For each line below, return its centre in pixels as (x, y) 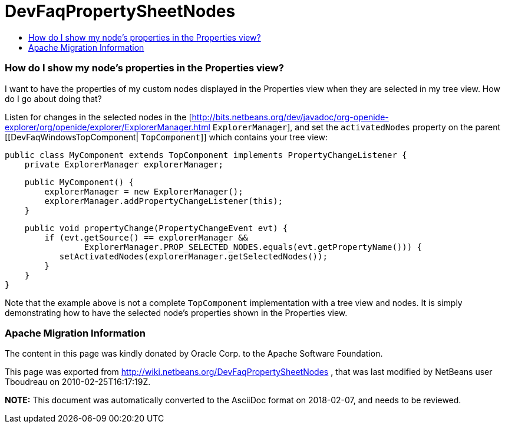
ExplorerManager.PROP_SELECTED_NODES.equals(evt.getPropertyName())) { (253, 247)
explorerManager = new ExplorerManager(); (144, 191)
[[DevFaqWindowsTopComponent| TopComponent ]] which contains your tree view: (166, 137)
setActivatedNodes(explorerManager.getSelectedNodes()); (193, 256)
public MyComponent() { (79, 182)
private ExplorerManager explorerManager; (124, 164)
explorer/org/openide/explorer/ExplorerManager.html (108, 127)
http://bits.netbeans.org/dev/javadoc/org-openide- (290, 117)
